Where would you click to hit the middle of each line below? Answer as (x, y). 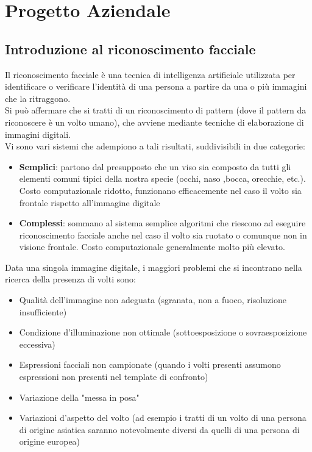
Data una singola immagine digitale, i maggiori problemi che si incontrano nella (154, 267)
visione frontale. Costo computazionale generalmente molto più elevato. (152, 247)
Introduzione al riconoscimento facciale (130, 48)
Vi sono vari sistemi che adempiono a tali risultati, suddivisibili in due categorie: (155, 146)
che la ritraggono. (38, 98)
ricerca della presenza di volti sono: (70, 279)
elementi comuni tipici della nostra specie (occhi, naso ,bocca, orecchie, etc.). (162, 178)
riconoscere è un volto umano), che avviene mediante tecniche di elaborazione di (154, 122)
